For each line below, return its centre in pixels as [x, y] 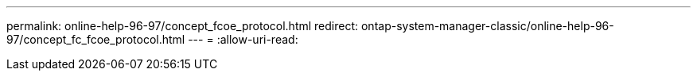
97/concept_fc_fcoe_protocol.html [96, 39]
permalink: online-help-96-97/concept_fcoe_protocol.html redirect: [183, 26]
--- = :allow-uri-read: [243, 39]
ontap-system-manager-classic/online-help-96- [487, 26]
